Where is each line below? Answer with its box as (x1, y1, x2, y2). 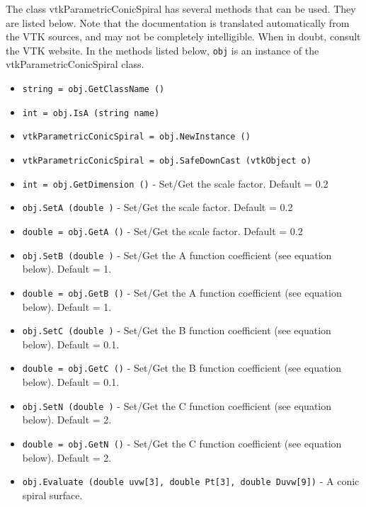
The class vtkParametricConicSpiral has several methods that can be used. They (6, 1, 356, 16)
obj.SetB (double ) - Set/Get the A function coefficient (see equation (22, 247, 332, 262)
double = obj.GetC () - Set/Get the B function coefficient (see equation (22, 360, 342, 375)
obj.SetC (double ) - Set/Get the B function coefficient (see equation (22, 323, 331, 338)
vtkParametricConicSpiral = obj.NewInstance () (22, 132, 251, 142)
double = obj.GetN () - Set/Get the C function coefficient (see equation (22, 435, 342, 450)
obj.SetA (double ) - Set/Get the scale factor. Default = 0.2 (22, 200, 293, 215)
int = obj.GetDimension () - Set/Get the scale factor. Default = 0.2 (22, 176, 328, 190)
